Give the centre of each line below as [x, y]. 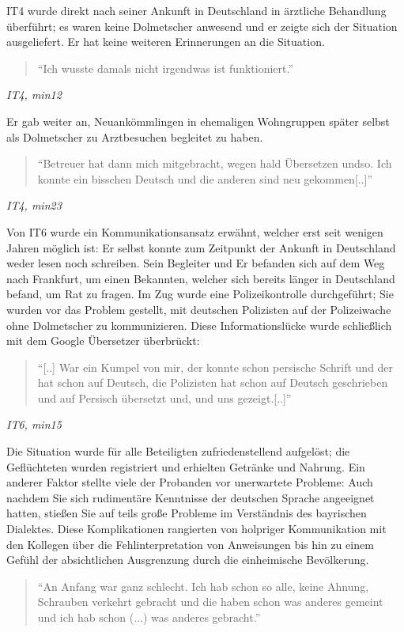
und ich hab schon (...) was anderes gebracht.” [149, 617]
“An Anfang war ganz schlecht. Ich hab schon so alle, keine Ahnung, [203, 586]
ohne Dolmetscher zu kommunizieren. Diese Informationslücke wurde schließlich [199, 325]
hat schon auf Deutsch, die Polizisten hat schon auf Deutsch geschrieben [213, 382]
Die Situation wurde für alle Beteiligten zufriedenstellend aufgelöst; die [178, 451]
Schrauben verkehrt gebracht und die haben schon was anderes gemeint [210, 602]
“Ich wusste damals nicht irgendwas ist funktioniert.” [166, 68]
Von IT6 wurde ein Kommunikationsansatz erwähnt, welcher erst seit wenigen [195, 231]
